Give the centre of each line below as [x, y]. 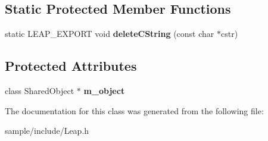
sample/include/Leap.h [47, 131]
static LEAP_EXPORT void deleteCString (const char [110, 34]
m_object [104, 90]
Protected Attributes [71, 66]
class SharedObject [40, 90]
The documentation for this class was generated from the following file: [134, 110]
